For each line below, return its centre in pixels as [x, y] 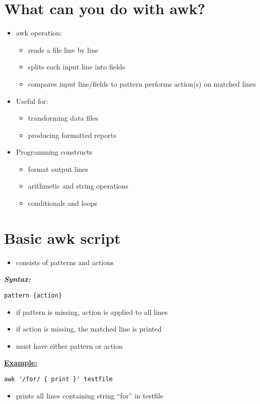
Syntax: [17, 279]
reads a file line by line [63, 49]
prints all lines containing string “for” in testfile [90, 395]
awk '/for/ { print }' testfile [58, 379]
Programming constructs [54, 152]
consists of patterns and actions [65, 262]
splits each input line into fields [77, 67]
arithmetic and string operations [78, 186]
